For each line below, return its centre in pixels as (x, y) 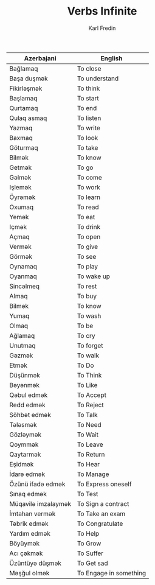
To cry (86, 335)
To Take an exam (101, 514)
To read (88, 207)
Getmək (21, 167)
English (112, 58)
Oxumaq (22, 207)
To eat (86, 217)
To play (88, 266)
